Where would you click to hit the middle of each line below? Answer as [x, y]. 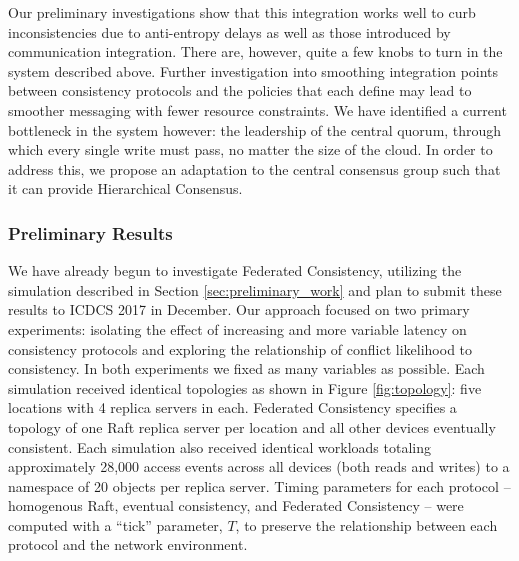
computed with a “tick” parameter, [115, 524]
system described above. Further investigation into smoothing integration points [253, 70]
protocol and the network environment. [128, 544]
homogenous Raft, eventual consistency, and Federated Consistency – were [236, 505]
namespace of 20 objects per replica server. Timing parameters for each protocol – [259, 485]
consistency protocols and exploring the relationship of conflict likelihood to [240, 348]
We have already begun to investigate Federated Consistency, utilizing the [235, 270]
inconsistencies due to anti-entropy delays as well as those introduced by [229, 31]
